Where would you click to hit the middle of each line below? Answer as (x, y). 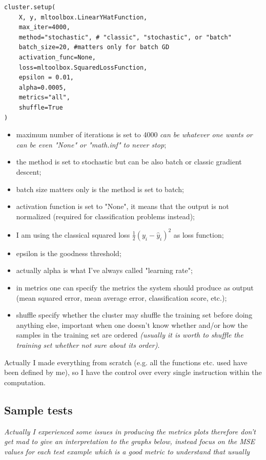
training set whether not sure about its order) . (88, 344)
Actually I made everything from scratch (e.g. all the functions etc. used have (126, 362)
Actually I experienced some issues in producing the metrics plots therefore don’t (130, 431)
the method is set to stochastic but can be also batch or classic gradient (129, 162)
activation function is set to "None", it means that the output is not (122, 206)
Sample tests (38, 410)
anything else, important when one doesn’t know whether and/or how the (132, 325)
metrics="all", (44, 98)
